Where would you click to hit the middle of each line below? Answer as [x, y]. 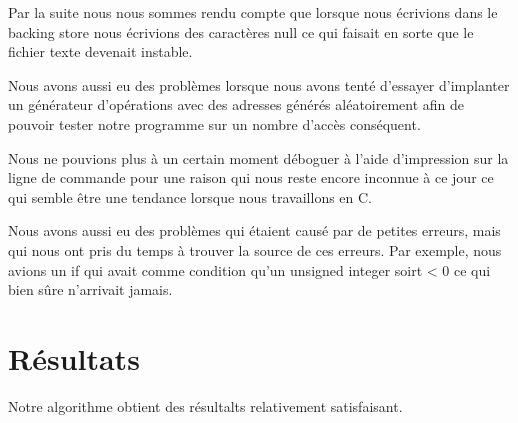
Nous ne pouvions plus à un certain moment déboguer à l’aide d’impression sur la [258, 157]
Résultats [74, 357]
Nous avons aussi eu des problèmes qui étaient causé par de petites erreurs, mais [254, 230]
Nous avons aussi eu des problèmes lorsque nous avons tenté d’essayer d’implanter [259, 84]
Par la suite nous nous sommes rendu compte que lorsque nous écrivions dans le [253, 12]
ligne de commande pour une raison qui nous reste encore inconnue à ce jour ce [251, 177]
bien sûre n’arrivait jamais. [90, 289]
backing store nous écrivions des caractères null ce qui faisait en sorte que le [241, 31]
